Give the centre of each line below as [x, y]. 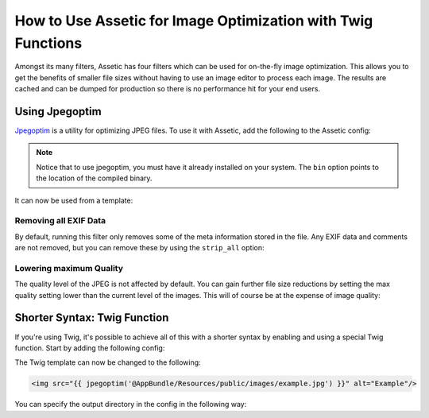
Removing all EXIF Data [60, 221]
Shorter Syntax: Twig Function [92, 318]
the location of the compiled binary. [94, 178]
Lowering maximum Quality [69, 268]
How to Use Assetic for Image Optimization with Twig [194, 21]
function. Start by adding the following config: [90, 348]
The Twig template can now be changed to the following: [108, 362]
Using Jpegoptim [58, 111]
